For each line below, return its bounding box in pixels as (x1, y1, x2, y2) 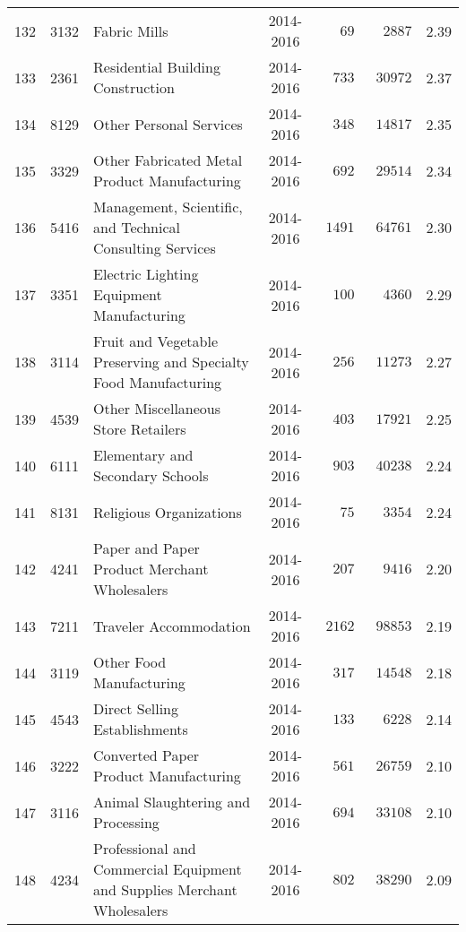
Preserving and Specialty (93, 351, 249, 372)
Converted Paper (93, 745, 200, 765)
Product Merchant (93, 558, 209, 579)
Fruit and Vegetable (93, 331, 218, 351)
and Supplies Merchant (93, 879, 237, 900)
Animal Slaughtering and (93, 791, 251, 812)
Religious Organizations (93, 501, 242, 522)
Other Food (93, 652, 167, 672)
